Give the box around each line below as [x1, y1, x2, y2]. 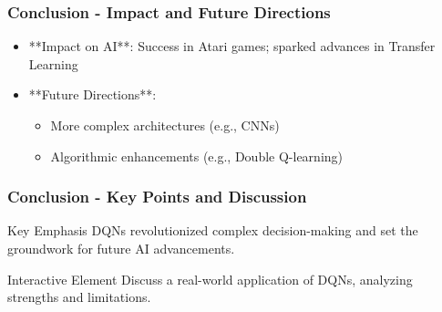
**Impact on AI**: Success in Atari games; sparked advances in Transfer [28, 36, 436, 56]
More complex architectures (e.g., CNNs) [50, 116, 280, 134]
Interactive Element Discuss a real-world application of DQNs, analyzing [7, 269, 413, 288]
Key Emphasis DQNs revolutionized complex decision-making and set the [7, 221, 418, 240]
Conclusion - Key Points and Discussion [7, 185, 307, 208]
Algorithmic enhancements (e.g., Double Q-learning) [50, 146, 344, 165]
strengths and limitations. [7, 287, 151, 307]
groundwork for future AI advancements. [7, 239, 235, 257]
